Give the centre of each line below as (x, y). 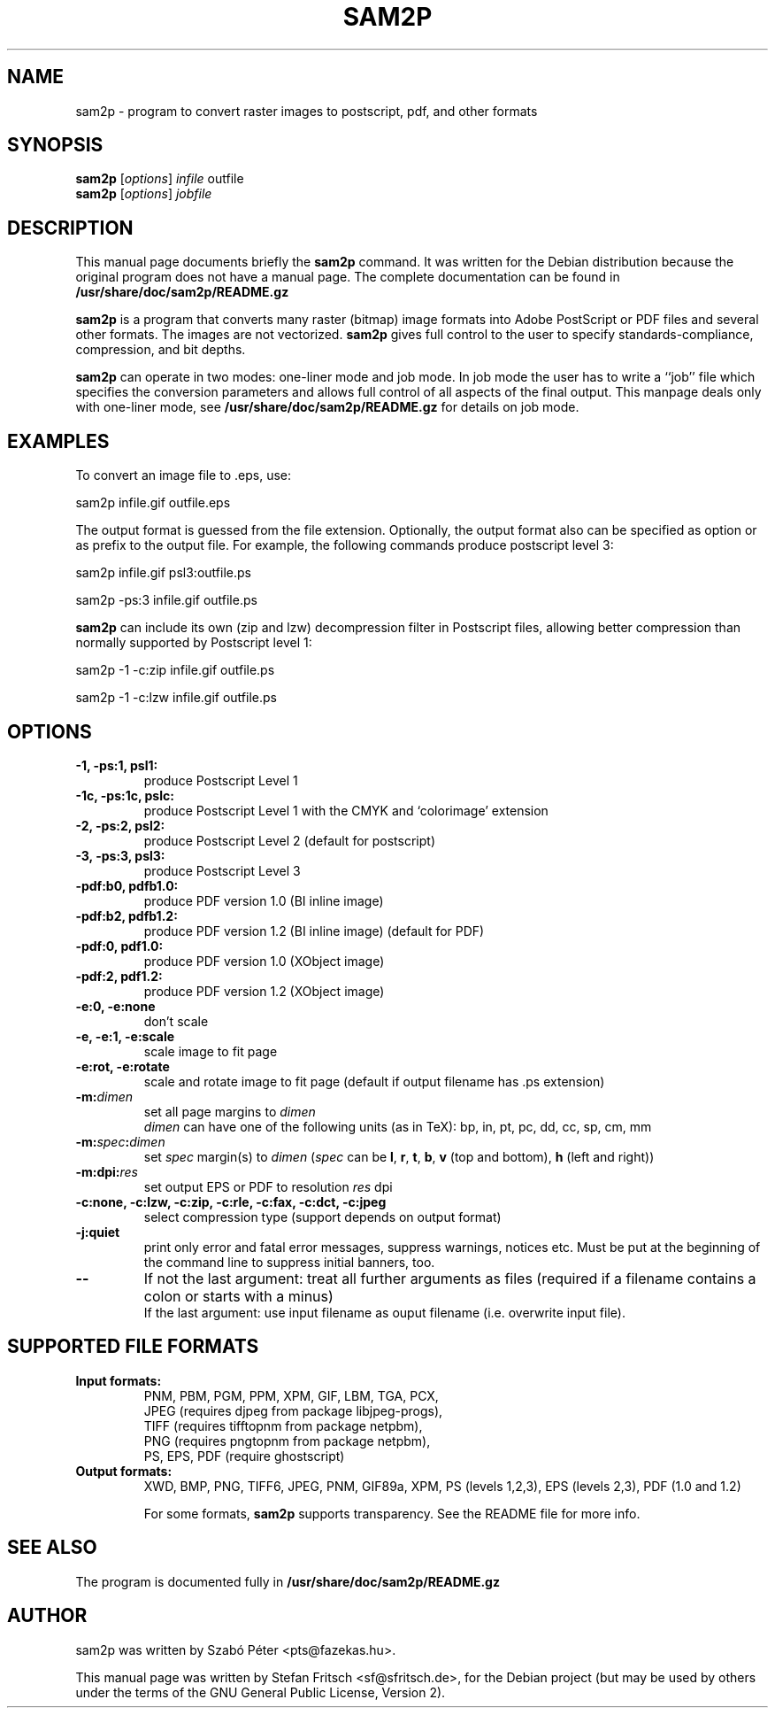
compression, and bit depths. (161, 350)
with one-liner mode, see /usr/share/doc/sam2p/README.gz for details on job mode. (327, 407)
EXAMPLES (58, 441)
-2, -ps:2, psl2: (120, 825)
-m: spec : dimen (120, 1141)
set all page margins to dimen (230, 1111)
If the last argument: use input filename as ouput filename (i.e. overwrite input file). (384, 1312)
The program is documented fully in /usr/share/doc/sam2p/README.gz (288, 1581)
